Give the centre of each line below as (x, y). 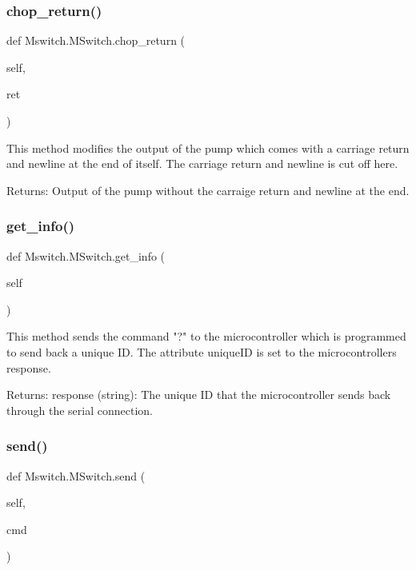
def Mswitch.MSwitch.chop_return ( (96, 40)
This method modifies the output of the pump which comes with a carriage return (208, 147)
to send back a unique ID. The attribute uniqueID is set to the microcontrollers (202, 351)
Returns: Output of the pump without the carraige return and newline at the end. (208, 190)
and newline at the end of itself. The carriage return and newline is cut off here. (202, 163)
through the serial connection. (80, 410)
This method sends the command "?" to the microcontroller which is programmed (206, 336)
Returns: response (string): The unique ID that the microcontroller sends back (199, 395)
